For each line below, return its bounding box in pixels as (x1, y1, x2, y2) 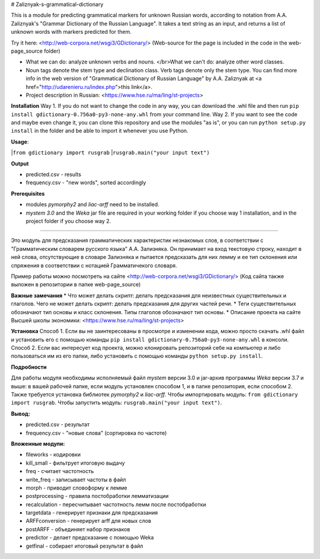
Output (11, 160, 29, 167)
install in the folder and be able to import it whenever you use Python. (11, 127, 189, 135)
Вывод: (11, 410, 31, 417)
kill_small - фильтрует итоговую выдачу (25, 459, 125, 467)
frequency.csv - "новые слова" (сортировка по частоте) (25, 429, 167, 436)
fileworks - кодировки (25, 451, 81, 458)
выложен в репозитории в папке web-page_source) (11, 281, 141, 288)
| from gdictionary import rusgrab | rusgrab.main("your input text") (11, 149, 210, 156)
